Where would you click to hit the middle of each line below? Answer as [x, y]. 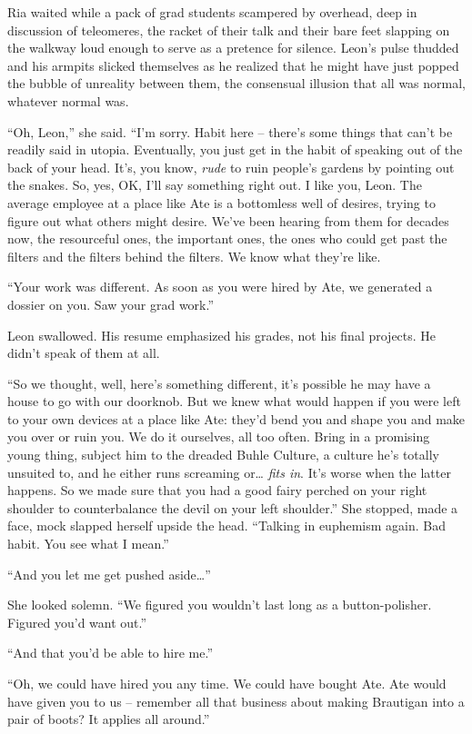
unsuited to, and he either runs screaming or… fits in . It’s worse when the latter [229, 472]
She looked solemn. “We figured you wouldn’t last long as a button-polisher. [220, 605]
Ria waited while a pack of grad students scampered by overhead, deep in [212, 12]
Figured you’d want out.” [77, 622]
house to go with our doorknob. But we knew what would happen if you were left [234, 401]
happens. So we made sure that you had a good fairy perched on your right [217, 490]
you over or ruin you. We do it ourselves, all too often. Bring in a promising [219, 436]
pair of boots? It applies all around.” [109, 719]
